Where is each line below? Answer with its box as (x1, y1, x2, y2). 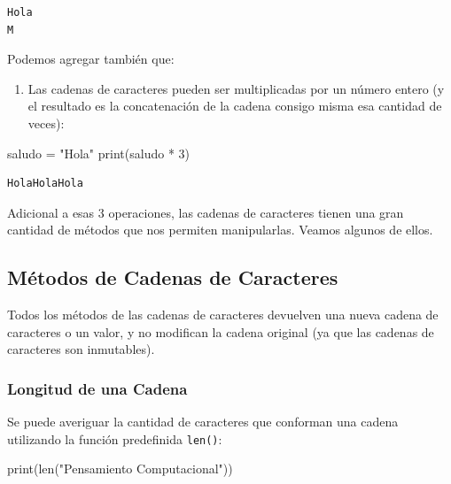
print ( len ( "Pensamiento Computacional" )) (7, 459, 233, 478)
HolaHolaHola (7, 177, 83, 190)
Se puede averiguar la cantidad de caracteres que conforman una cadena (7, 412, 399, 431)
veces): (27, 113, 65, 132)
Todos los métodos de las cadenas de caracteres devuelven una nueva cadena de (7, 305, 439, 324)
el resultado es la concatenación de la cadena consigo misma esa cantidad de (27, 96, 442, 115)
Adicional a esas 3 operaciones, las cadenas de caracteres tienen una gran (7, 203, 404, 221)
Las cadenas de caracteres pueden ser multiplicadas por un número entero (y (27, 79, 445, 97)
